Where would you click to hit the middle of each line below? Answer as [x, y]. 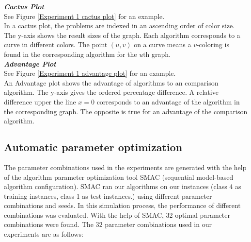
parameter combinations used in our [158, 224]
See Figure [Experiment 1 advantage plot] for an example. [90, 73]
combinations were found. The [49, 224]
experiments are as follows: [44, 234]
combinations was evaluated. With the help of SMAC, [84, 215]
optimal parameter [203, 215]
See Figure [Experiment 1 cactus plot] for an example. [84, 16]
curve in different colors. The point [56, 44]
